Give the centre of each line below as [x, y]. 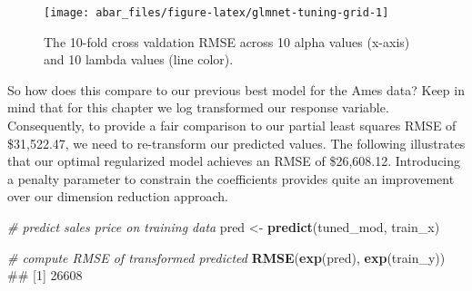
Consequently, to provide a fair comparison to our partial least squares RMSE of [232, 126]
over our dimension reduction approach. [118, 196]
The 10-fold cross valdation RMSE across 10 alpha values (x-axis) [227, 41]
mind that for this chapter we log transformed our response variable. [198, 107]
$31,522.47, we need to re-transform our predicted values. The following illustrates [236, 143]
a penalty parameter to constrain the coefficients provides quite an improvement [231, 178]
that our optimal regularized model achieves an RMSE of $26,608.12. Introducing [234, 161]
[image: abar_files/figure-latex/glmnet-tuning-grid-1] [216, 13]
